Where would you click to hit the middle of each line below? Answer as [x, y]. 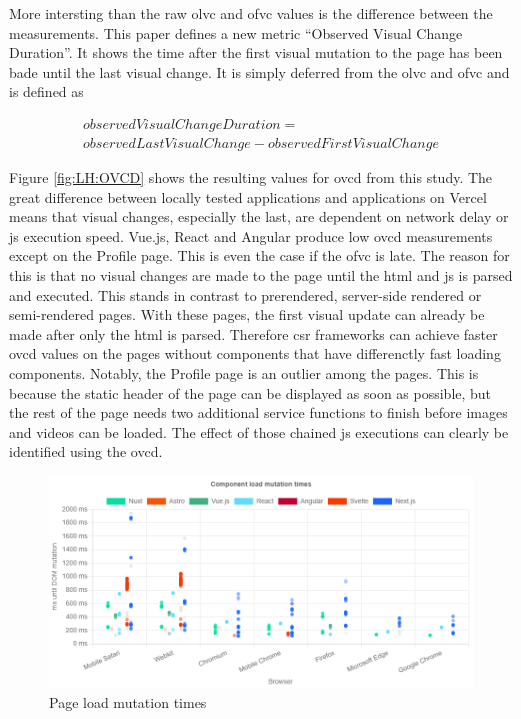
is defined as [46, 91]
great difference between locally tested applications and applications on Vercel [248, 196]
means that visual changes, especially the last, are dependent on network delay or [259, 216]
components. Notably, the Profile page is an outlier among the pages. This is [244, 372]
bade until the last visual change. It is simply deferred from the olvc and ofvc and [259, 71]
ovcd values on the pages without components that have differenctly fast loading [255, 353]
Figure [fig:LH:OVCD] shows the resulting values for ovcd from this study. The [251, 177]
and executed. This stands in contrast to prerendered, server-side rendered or [245, 294]
